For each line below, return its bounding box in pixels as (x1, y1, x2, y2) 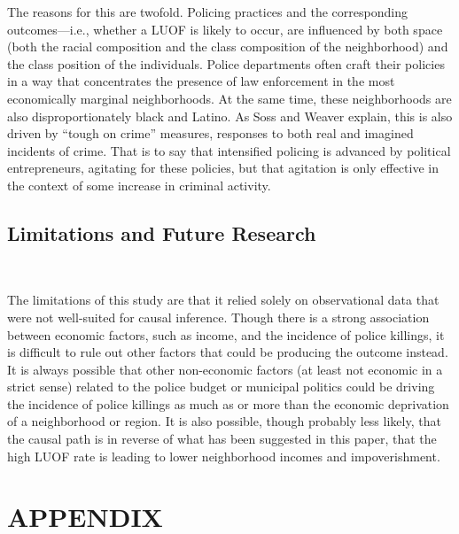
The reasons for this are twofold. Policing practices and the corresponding (7, 3, 408, 20)
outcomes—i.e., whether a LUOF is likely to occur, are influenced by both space (7, 19, 443, 38)
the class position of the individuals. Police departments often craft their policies (7, 54, 445, 73)
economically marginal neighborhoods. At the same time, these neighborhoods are (7, 89, 452, 107)
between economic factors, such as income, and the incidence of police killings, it (7, 325, 445, 344)
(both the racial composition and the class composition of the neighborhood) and (7, 37, 448, 56)
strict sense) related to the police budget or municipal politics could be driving (7, 377, 435, 396)
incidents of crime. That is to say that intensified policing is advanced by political (7, 141, 451, 159)
